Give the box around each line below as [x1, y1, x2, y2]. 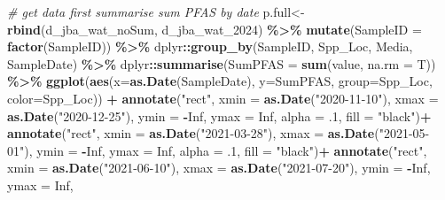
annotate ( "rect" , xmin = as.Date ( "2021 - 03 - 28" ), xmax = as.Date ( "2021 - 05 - [7, 124, 430, 142]
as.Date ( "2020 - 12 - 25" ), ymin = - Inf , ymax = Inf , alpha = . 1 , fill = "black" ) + [7, 106, 432, 125]
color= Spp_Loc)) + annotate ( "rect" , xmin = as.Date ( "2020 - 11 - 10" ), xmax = [7, 88, 439, 107]
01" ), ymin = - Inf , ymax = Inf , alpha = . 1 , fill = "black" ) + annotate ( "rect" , [7, 141, 427, 159]
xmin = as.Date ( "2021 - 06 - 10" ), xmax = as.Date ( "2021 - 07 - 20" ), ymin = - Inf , [7, 158, 431, 177]
